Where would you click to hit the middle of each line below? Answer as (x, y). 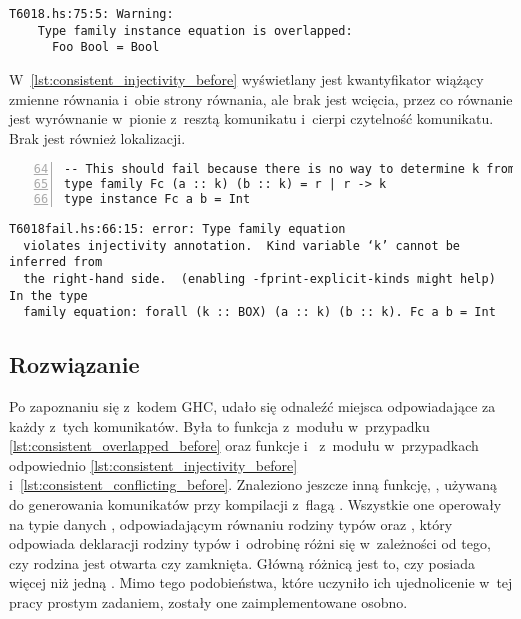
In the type (48, 295)
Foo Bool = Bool (105, 47)
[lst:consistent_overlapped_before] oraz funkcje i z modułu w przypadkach (244, 445)
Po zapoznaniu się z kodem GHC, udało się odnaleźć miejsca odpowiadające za (252, 406)
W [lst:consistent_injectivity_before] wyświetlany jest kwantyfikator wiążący (246, 78)
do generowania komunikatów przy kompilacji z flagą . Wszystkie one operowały (255, 504)
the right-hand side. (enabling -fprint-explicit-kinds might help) (259, 278)
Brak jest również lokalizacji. (97, 137)
